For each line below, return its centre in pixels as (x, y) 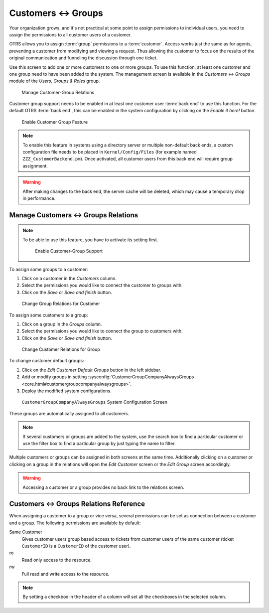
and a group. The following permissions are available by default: (75, 523)
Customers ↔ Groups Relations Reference (77, 504)
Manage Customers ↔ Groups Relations (74, 215)
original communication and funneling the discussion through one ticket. (83, 58)
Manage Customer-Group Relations (58, 92)
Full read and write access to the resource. (66, 574)
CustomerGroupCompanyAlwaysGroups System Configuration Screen (95, 402)
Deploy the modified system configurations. (67, 391)
